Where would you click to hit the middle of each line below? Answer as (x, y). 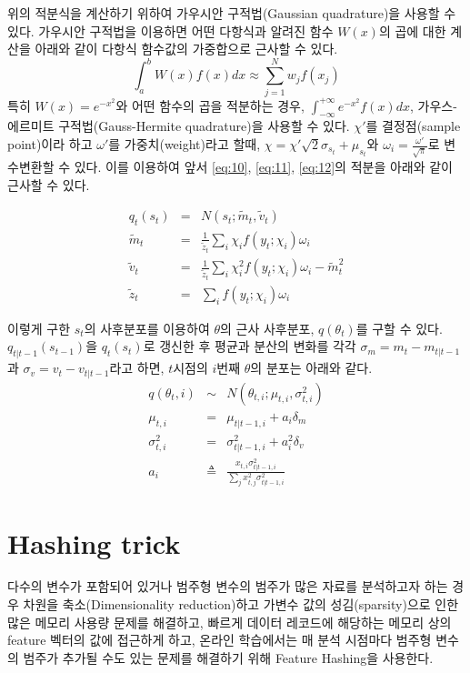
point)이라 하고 (50, 144)
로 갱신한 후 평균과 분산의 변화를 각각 (250, 346)
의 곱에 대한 (412, 30)
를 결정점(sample (413, 126)
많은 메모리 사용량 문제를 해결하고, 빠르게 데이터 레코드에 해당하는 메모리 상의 (230, 622)
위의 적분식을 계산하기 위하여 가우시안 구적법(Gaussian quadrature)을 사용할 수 (232, 13)
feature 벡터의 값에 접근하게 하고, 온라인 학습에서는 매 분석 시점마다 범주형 (220, 640)
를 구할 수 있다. (399, 328)
